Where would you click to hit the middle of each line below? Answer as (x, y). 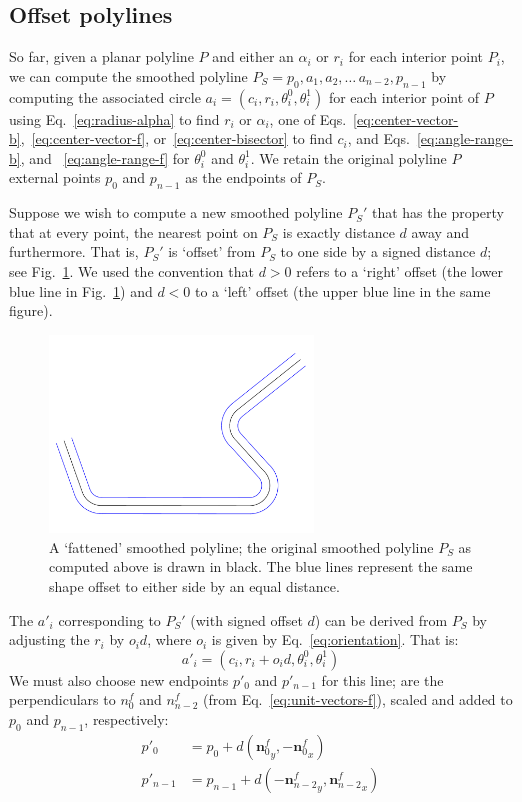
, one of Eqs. (308, 118)
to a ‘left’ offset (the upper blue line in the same (343, 290)
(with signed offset (246, 619)
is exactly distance (338, 231)
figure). (31, 310)
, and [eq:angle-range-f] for (105, 157)
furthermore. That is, (74, 251)
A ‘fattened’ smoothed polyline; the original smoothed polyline (241, 546)
